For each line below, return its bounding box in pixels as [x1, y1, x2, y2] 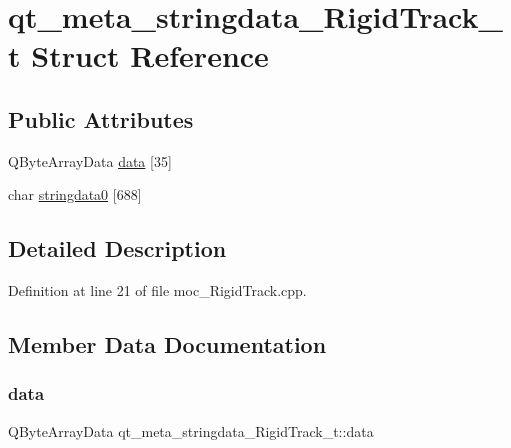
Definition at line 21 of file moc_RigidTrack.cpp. [8, 280, 307, 301]
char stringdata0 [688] [8, 184, 142, 205]
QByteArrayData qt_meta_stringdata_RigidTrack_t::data [8, 420, 374, 441]
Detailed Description [8, 233, 227, 264]
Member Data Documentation [8, 329, 327, 360]
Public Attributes [8, 103, 194, 134]
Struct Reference [31, 35, 269, 76]
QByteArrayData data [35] [8, 150, 172, 171]
